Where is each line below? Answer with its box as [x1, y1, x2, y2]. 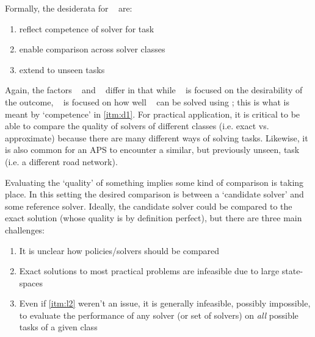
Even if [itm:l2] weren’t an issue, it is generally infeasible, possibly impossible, [19, 297, 311, 310]
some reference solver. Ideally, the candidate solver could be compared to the [5, 199, 292, 212]
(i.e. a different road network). [5, 155, 118, 168]
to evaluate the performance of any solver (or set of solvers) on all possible [19, 308, 299, 321]
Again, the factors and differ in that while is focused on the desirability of [5, 83, 303, 96]
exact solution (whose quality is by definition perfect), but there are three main [5, 211, 302, 224]
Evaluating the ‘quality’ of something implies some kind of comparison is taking [5, 176, 304, 188]
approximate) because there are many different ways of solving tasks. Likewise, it [5, 131, 308, 144]
